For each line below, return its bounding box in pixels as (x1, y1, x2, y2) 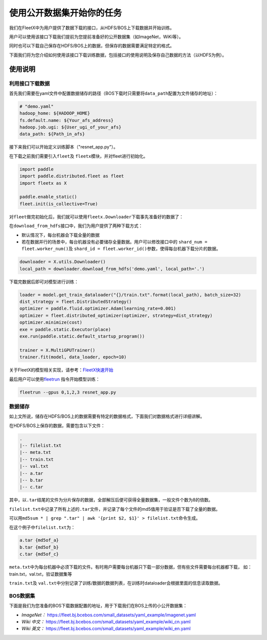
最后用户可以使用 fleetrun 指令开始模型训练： (9, 376, 100, 382)
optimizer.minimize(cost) (19, 320, 83, 325)
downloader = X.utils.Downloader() (19, 259, 106, 265)
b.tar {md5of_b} (19, 544, 59, 550)
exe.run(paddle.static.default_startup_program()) (19, 333, 145, 339)
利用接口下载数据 (9, 80, 50, 87)
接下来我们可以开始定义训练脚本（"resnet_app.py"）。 (9, 144, 118, 150)
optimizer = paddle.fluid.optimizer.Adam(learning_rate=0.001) (19, 306, 177, 311)
